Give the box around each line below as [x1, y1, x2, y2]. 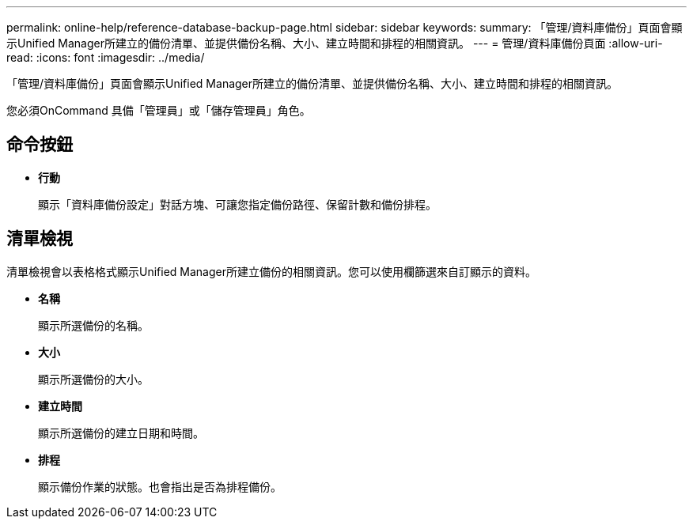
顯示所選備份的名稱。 [38, 318, 149, 332]
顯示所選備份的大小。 [38, 372, 149, 386]
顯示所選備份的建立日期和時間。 [38, 425, 204, 440]
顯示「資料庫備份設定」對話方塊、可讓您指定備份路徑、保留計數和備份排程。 [38, 197, 437, 211]
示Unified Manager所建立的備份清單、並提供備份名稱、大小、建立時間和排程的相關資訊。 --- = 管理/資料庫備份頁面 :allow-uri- [6, 36, 663, 50]
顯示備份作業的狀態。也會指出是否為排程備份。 [38, 479, 282, 493]
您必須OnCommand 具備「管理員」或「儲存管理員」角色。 [6, 104, 311, 117]
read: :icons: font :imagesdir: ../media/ [6, 51, 205, 64]
